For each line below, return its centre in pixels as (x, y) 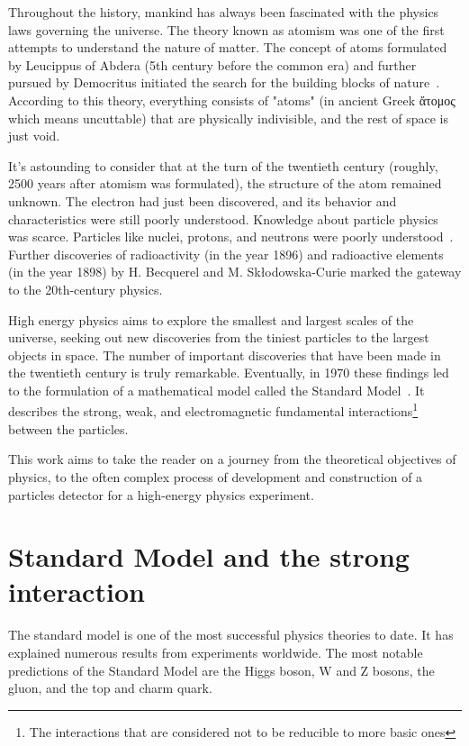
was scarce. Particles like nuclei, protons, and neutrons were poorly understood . (231, 237)
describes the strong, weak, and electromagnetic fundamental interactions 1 (213, 410)
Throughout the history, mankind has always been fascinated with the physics (224, 12)
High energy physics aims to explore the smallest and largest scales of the (211, 319)
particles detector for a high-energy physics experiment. (161, 494)
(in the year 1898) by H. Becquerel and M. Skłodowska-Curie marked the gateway (235, 272)
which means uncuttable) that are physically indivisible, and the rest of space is (228, 118)
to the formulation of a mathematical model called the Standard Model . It (216, 390)
